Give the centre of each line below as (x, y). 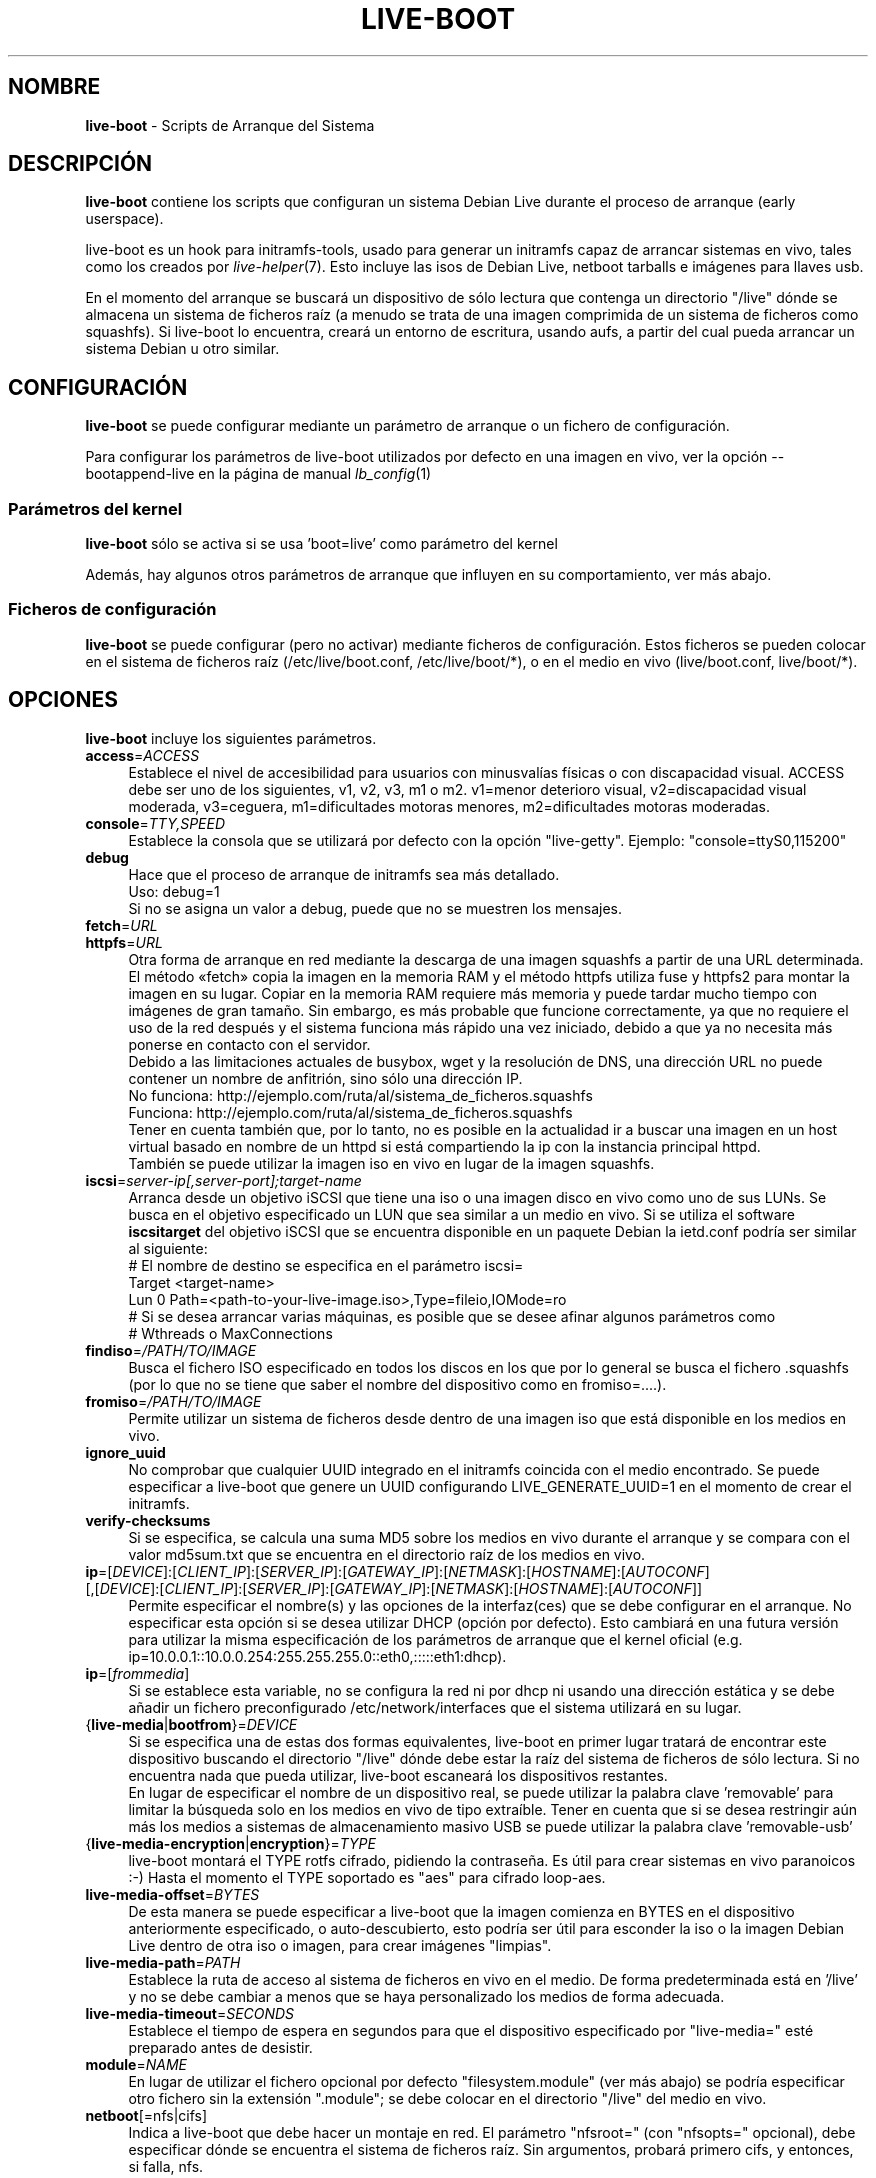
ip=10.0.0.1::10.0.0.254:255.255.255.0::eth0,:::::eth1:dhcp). (317, 1656)
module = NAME (136, 2064)
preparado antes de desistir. (220, 2047)
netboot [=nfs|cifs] (146, 2115)
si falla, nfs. (166, 2166)
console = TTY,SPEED (155, 823)
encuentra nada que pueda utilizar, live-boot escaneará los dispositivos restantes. (398, 1775)
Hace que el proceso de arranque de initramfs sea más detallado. (344, 874)
